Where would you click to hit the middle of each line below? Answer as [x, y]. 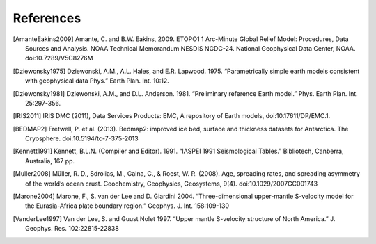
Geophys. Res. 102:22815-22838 [72, 229]
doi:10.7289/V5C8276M [59, 58]
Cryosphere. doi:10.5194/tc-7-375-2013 [82, 138]
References [47, 18]
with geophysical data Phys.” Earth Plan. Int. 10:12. [97, 81]
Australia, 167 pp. [50, 161]
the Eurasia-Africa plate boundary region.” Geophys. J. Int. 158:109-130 [127, 206]
